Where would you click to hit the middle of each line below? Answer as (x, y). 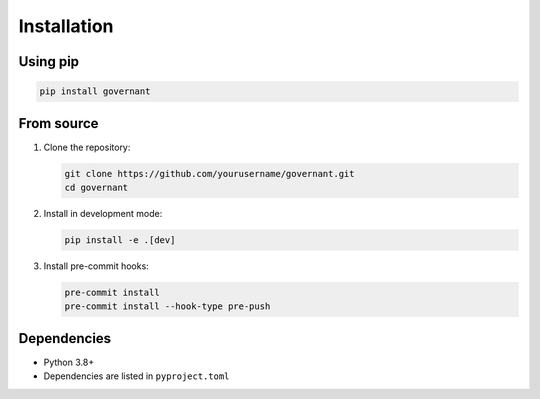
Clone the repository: (87, 147)
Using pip (49, 61)
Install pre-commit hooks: (96, 266)
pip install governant (95, 91)
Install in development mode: (103, 214)
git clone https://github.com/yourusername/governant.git (209, 173)
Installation (66, 26)
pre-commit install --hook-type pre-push (167, 306)
